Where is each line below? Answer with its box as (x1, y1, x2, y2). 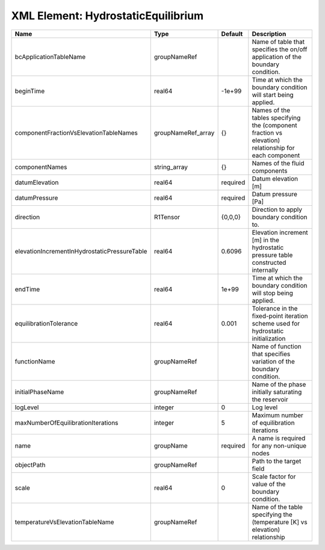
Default (221, 29, 243, 38)
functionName (14, 357, 55, 365)
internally (252, 265, 279, 274)
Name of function (252, 342, 302, 350)
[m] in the (252, 235, 279, 244)
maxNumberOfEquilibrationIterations (14, 418, 119, 427)
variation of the (252, 357, 295, 365)
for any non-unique (252, 441, 307, 450)
